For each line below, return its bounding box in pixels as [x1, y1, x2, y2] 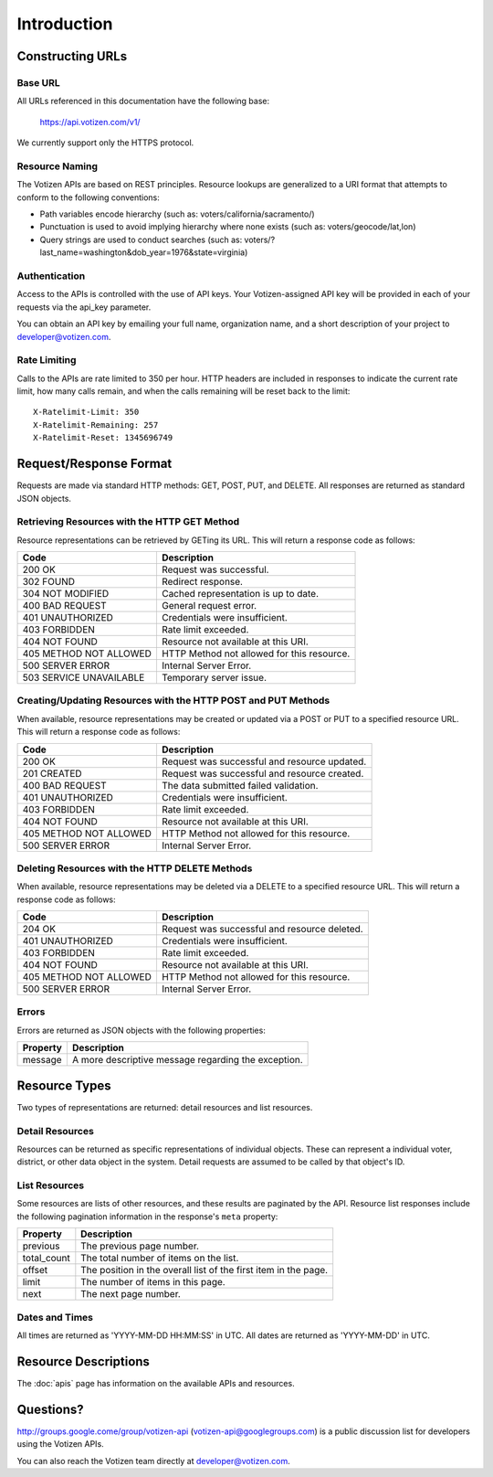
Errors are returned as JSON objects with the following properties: [16, 1025, 267, 1036]
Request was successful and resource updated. [161, 755, 367, 768]
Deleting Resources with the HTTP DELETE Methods [16, 862, 253, 875]
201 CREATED [22, 767, 82, 780]
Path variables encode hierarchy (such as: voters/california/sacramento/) [39, 208, 315, 219]
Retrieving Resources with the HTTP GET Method [16, 515, 240, 528]
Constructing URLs [16, 48, 128, 64]
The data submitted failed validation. [161, 779, 319, 792]
